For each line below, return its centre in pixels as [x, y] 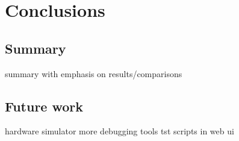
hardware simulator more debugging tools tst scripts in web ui [119, 131]
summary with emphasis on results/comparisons [94, 73]
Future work [44, 106]
